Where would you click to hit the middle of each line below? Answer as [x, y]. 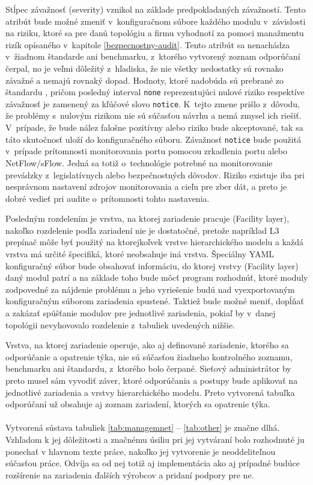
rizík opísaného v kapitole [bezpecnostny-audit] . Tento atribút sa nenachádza [148, 44]
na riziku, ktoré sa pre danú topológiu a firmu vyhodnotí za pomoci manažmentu [155, 33]
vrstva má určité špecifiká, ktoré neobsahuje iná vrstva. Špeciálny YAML [140, 254]
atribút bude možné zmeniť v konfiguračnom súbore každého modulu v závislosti [156, 21]
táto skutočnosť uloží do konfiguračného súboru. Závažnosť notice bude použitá [153, 139]
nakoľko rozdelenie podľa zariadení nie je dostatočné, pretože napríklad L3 [142, 230]
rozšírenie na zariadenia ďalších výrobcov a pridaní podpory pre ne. [130, 474]
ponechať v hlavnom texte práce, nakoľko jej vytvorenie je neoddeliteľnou [141, 451]
